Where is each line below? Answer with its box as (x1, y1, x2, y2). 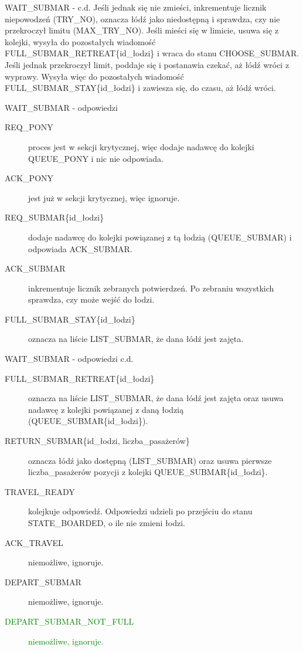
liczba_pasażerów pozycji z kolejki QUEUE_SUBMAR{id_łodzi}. (28, 466, 268, 478)
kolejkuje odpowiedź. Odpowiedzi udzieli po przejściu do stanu (28, 505, 253, 517)
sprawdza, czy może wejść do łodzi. (28, 293, 155, 306)
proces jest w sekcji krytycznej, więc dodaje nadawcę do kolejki (28, 140, 254, 152)
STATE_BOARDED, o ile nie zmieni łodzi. (28, 517, 185, 528)
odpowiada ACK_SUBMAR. (28, 242, 132, 255)
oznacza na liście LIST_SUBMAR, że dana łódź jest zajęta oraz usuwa (28, 392, 284, 404)
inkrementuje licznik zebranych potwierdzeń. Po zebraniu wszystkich (28, 282, 274, 294)
